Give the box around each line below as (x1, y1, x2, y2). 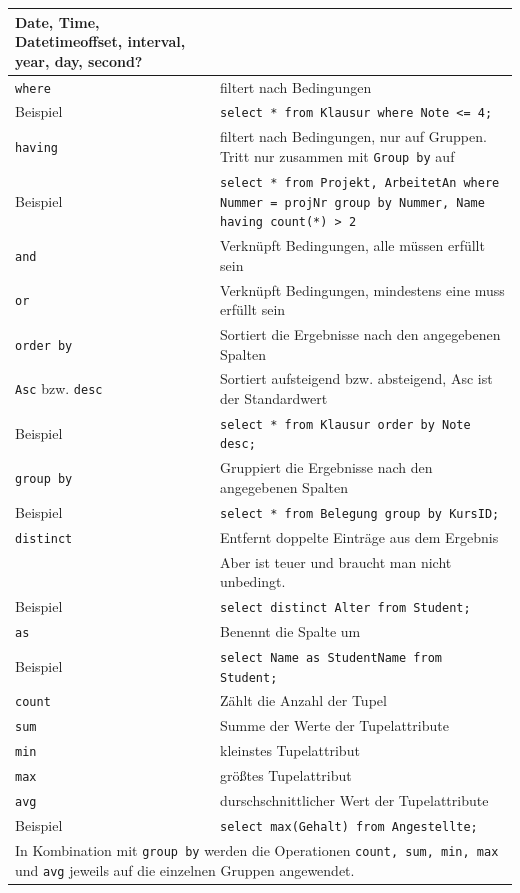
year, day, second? (15, 50, 143, 71)
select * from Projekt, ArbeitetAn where (220, 175, 500, 190)
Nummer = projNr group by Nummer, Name (220, 195, 485, 210)
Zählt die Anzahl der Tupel (220, 690, 387, 711)
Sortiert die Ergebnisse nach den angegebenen (220, 323, 501, 344)
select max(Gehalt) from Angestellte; (220, 819, 478, 834)
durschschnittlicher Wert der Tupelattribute (220, 790, 489, 811)
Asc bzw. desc (15, 378, 103, 399)
